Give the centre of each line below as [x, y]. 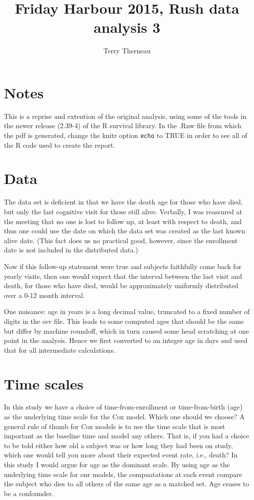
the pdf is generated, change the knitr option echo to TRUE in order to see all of [126, 135]
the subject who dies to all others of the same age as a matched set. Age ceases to [127, 484]
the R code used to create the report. [60, 145]
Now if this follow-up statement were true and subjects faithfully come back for [123, 266]
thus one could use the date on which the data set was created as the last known [125, 231]
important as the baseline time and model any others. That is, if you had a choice [127, 436]
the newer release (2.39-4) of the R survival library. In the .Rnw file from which [123, 125]
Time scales [44, 383]
